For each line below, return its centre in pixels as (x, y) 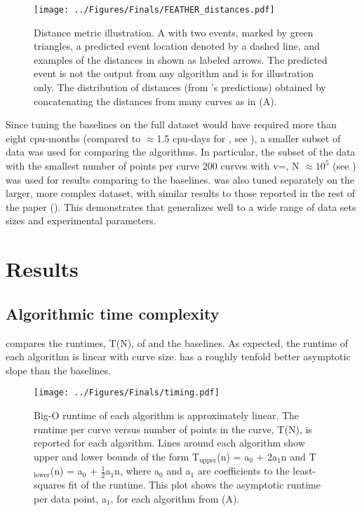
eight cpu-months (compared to (73, 138)
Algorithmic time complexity (113, 313)
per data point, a (70, 498)
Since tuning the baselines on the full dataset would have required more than (171, 124)
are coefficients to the (243, 471)
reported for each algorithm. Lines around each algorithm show (169, 443)
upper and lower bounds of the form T (116, 456)
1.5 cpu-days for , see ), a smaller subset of (249, 138)
